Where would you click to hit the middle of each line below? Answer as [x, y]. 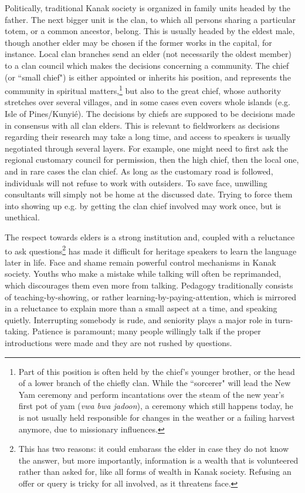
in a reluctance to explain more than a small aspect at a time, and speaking [141, 308]
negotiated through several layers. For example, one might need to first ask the [146, 148]
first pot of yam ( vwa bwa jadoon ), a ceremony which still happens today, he [156, 406]
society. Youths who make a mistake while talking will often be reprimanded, [143, 274]
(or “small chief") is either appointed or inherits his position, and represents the [148, 77]
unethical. [22, 217]
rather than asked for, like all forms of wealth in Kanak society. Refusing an [155, 472]
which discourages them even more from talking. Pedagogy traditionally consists [149, 285]
